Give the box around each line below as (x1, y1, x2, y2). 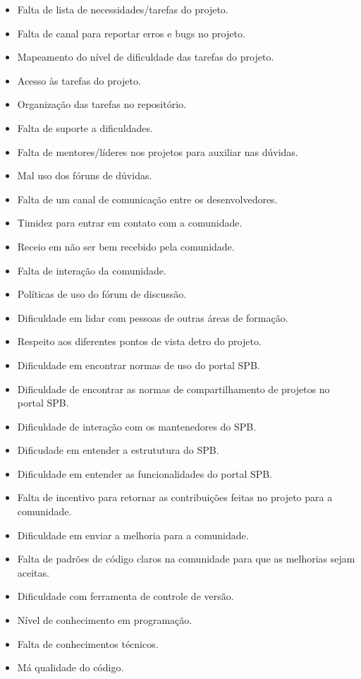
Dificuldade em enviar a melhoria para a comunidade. (17, 527, 249, 542)
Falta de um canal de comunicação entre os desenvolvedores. (17, 191, 278, 206)
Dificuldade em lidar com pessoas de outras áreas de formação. (17, 310, 288, 325)
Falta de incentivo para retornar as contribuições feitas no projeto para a (17, 490, 333, 505)
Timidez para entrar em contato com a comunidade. (17, 215, 243, 230)
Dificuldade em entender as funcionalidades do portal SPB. (17, 466, 273, 481)
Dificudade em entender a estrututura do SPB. (17, 443, 219, 457)
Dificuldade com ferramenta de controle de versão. (17, 589, 234, 603)
